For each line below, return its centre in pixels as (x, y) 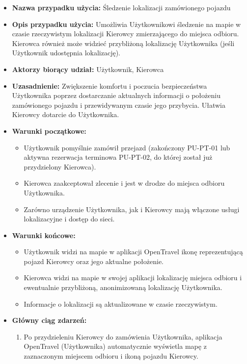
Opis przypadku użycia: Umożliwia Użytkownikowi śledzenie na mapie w (126, 24)
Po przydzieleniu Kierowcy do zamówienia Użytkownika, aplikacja (123, 336)
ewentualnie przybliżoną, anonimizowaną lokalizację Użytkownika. (123, 287)
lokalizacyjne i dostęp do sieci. (69, 219)
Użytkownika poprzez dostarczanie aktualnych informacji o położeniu (116, 95)
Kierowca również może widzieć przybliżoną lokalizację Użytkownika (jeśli (123, 43)
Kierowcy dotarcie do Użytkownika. (66, 114)
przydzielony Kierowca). (60, 166)
